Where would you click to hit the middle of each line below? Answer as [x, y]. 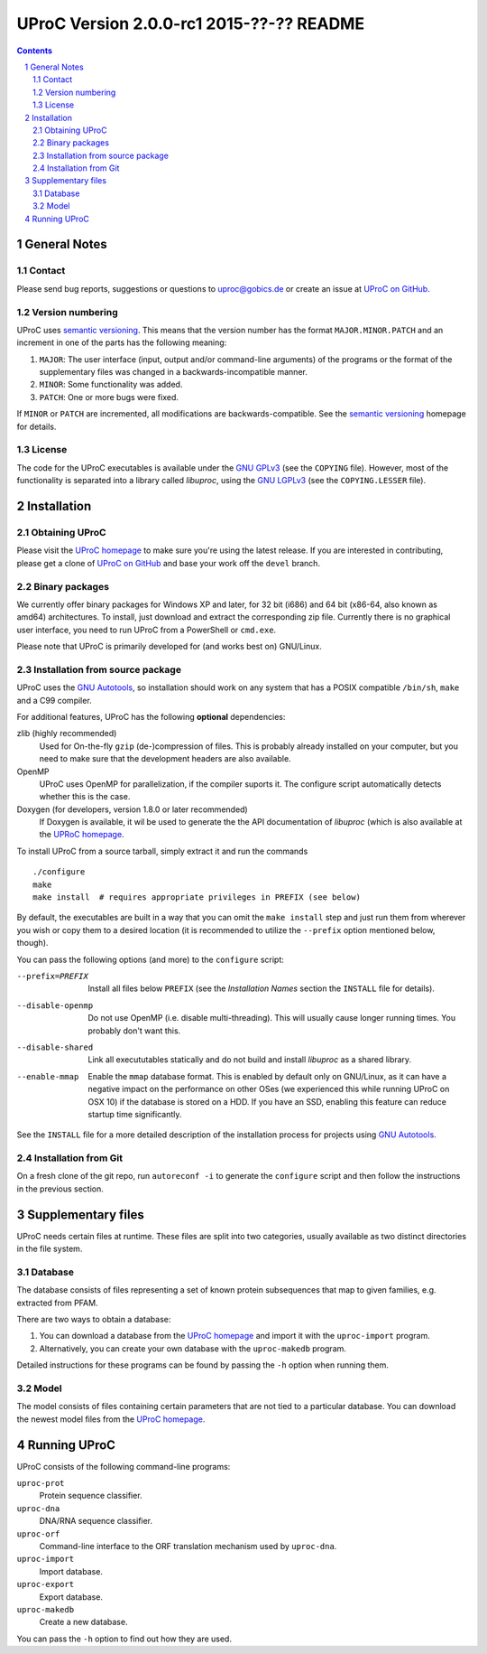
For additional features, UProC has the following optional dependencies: [151, 716]
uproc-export [46, 1584]
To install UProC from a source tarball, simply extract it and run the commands [162, 851]
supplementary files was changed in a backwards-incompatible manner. [174, 372]
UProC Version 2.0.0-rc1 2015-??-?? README [191, 23]
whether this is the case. [85, 797]
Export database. [71, 1597]
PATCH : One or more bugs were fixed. [109, 397]
